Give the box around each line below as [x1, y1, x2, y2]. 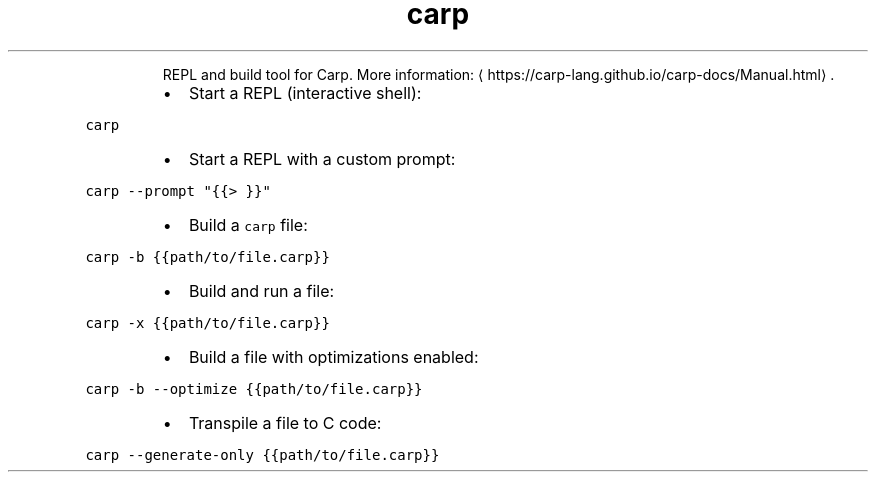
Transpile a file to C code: [188, 412, 382, 433]
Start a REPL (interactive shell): [188, 82, 422, 103]
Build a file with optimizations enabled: [188, 346, 479, 367]
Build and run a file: [188, 280, 335, 301]
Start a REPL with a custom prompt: [188, 148, 456, 169]
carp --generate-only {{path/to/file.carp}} [85, 446, 440, 463]
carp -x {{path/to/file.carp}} [85, 314, 330, 331]
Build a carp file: [188, 214, 308, 235]
